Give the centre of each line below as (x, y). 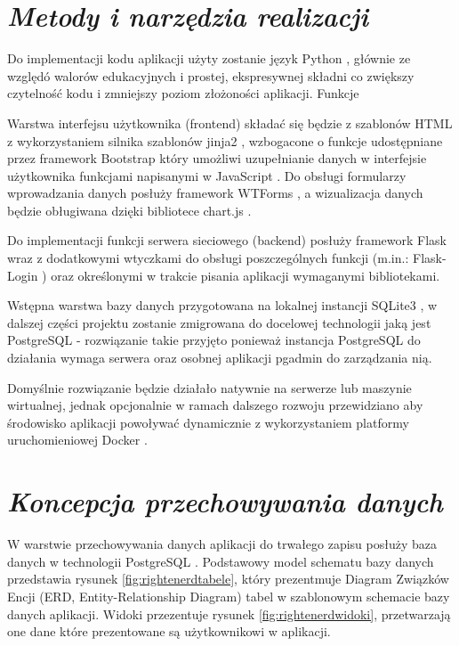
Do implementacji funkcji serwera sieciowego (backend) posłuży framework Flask (227, 240)
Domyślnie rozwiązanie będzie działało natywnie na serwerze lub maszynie (209, 387)
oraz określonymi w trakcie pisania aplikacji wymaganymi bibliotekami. (246, 275)
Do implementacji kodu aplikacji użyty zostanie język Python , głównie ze (209, 58)
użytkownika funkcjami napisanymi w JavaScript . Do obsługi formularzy (207, 175)
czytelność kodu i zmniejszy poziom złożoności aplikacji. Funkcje (183, 93)
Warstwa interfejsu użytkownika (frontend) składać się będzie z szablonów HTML (230, 123)
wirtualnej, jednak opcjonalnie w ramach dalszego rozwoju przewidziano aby (215, 405)
